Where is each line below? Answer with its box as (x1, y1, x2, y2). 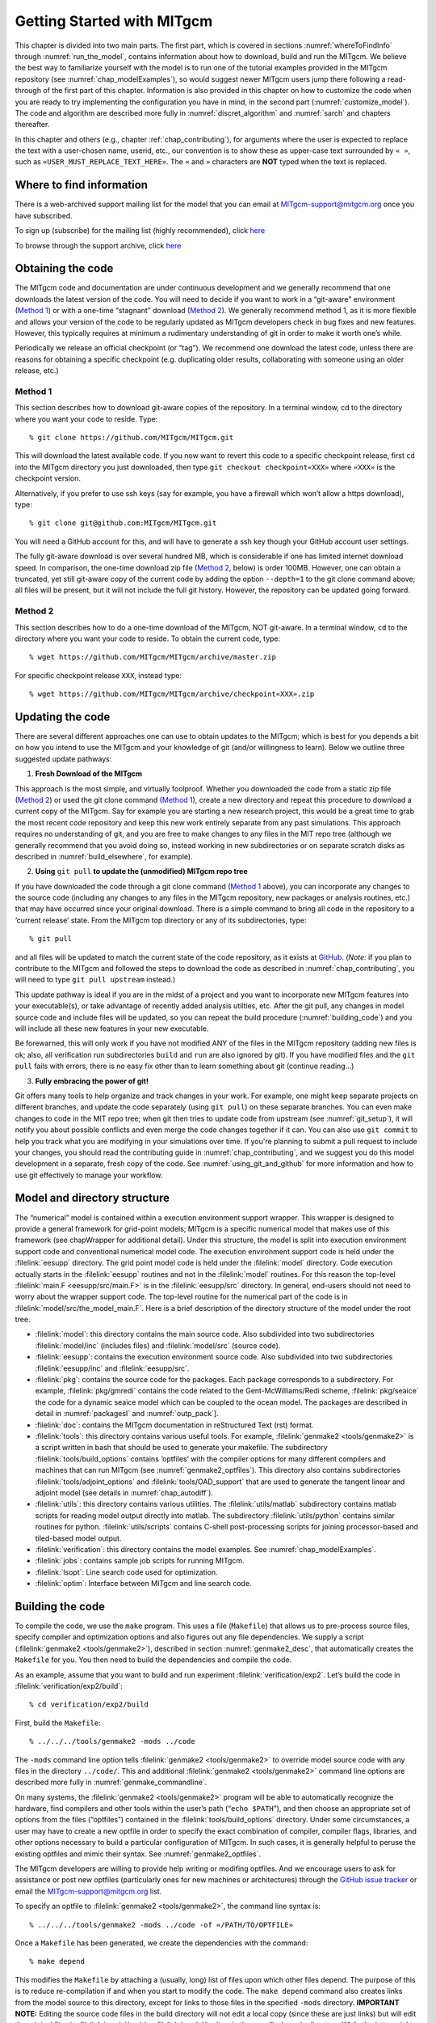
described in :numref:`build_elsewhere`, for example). (15, 851, 193, 861)
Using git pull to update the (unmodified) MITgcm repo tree (35, 867, 248, 876)
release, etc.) (15, 366, 60, 375)
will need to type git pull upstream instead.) (15, 975, 176, 985)
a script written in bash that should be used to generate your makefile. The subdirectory (35, 1443, 328, 1453)
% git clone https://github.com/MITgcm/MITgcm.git (29, 433, 234, 443)
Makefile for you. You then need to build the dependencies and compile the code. (15, 1655, 292, 1665)
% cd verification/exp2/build (29, 1700, 149, 1709)
